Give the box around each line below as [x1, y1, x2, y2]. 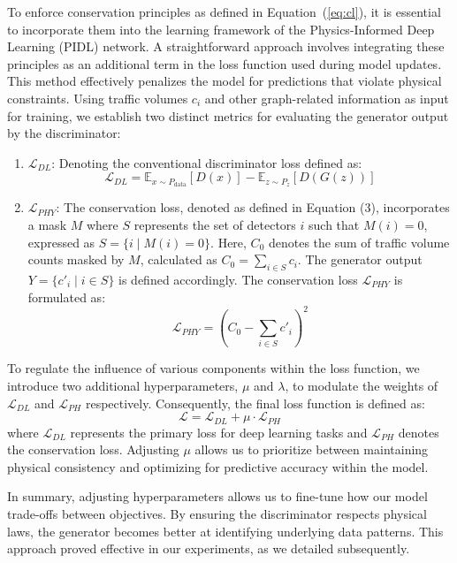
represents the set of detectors [133, 216, 296, 234]
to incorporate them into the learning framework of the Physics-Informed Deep [7, 19, 435, 38]
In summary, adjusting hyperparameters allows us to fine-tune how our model [7, 487, 428, 506]
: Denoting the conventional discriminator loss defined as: [51, 153, 362, 171]
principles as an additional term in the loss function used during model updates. [7, 54, 442, 72]
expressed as [27, 232, 95, 251]
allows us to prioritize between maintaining [194, 440, 429, 459]
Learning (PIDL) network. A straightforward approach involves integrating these [7, 37, 445, 56]
